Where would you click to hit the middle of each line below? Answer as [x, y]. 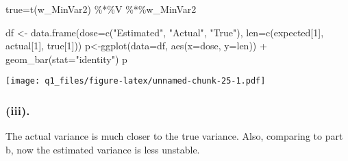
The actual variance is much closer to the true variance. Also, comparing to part [174, 136]
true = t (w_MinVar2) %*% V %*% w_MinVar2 [101, 9]
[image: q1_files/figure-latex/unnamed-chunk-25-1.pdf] [136, 81]
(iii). [18, 110]
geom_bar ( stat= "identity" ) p [66, 59]
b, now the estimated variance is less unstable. [103, 149]
